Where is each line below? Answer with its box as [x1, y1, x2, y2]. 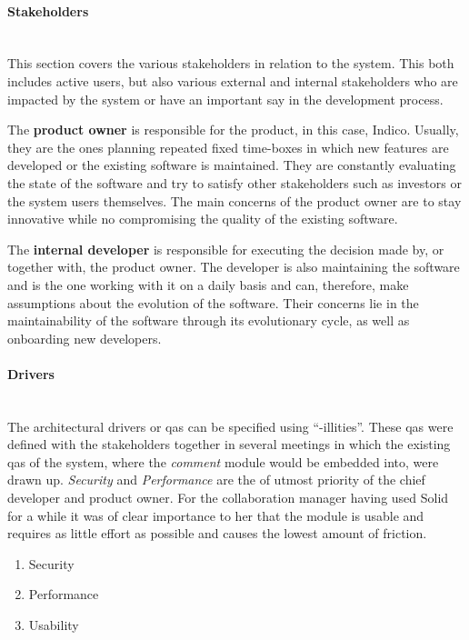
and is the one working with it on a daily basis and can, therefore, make [7, 275, 409, 294]
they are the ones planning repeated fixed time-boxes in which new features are [7, 137, 449, 156]
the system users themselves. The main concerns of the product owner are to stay [7, 191, 462, 210]
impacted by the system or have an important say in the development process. [7, 89, 444, 108]
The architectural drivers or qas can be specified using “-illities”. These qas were [7, 416, 454, 435]
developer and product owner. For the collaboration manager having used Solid [7, 488, 449, 507]
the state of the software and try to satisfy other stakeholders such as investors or [7, 173, 462, 192]
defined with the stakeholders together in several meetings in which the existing [7, 435, 451, 454]
